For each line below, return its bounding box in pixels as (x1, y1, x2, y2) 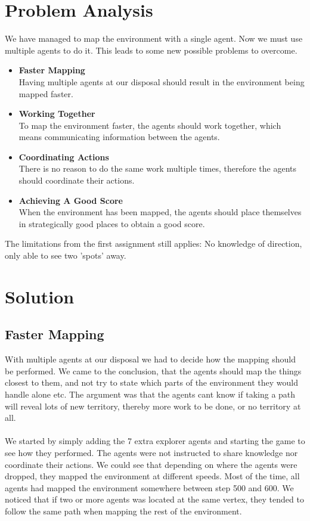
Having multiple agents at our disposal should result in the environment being (18, 75, 305, 88)
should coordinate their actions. (18, 174, 135, 187)
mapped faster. (18, 87, 73, 100)
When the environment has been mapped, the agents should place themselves (18, 206, 302, 218)
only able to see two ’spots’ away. (5, 249, 126, 262)
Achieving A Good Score (18, 194, 123, 206)
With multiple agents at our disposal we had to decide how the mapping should (5, 353, 296, 365)
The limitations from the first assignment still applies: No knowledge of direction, (5, 237, 302, 250)
